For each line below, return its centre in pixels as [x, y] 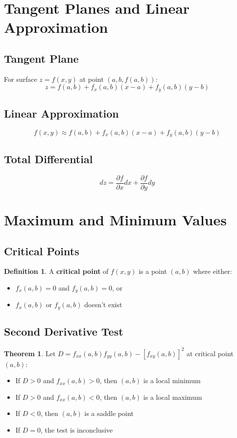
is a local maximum [173, 397]
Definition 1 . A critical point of [56, 271]
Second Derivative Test [64, 331]
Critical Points [42, 251]
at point [92, 79]
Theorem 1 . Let [30, 353]
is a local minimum [172, 380]
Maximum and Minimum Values [115, 219]
